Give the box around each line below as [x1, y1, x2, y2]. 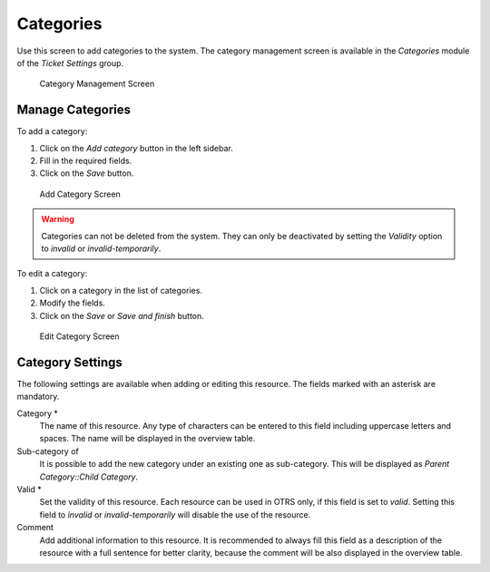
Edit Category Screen [39, 331, 120, 342]
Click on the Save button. [39, 168, 134, 179]
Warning [41, 214, 74, 225]
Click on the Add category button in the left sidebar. [39, 142, 233, 153]
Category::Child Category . [39, 471, 139, 482]
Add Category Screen [39, 189, 122, 199]
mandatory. [16, 391, 60, 402]
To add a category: [16, 126, 88, 137]
